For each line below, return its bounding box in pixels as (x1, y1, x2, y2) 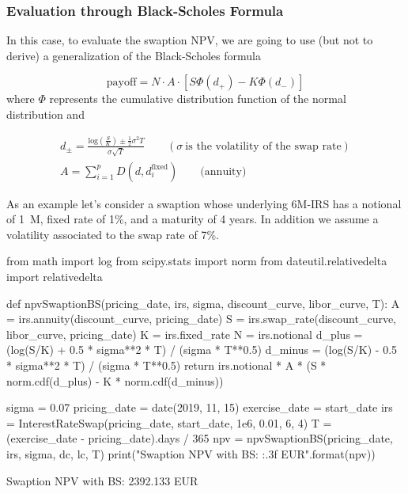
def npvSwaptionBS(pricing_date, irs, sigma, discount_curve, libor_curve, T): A (6, 294, 400, 311)
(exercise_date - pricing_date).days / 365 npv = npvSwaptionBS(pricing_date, (6, 430, 393, 446)
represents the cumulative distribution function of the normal (49, 90, 346, 107)
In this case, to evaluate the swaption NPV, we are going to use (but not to (6, 32, 373, 48)
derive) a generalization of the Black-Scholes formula (6, 47, 261, 63)
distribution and (6, 106, 85, 122)
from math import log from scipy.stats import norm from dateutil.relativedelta (6, 253, 387, 269)
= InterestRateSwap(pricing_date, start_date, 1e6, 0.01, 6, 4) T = (6, 414, 332, 431)
